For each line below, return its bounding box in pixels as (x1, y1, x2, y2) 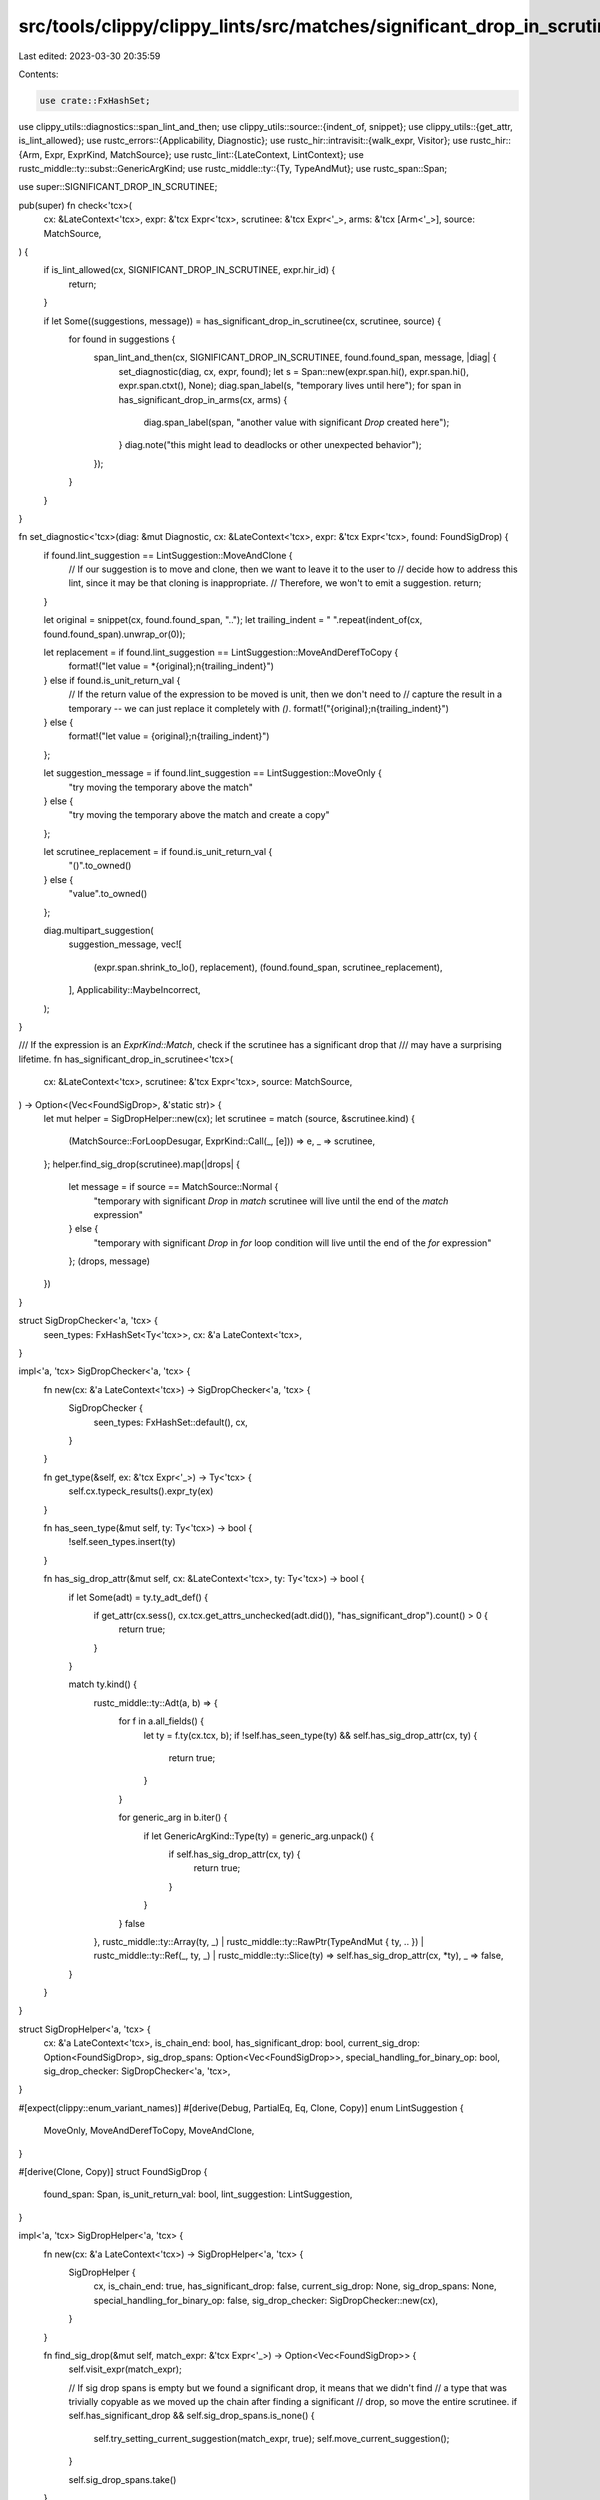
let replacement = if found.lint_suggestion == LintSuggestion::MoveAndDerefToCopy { (43, 646, 399, 659)
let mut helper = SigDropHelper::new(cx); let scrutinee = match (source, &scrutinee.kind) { (43, 1112, 415, 1124)
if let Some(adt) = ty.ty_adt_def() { (68, 1591, 209, 1603)
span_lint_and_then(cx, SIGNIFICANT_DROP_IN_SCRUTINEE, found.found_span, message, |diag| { (93, 351, 497, 364)
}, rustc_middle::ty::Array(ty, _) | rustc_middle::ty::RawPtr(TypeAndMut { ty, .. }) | (93, 1935, 425, 1947)
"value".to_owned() (68, 888, 148, 900)
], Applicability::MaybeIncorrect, (68, 984, 201, 996)
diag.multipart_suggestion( (43, 925, 154, 937)
